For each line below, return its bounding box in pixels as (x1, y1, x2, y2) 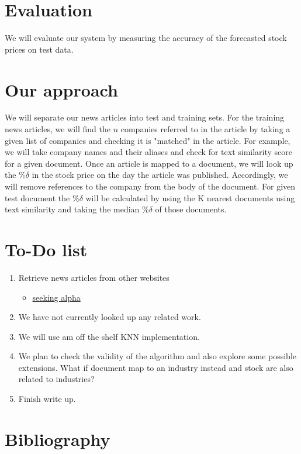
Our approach (5, 77, 118, 101)
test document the (5, 191, 70, 204)
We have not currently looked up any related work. (18, 311, 201, 323)
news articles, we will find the (5, 123, 111, 135)
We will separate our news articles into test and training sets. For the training (5, 111, 285, 123)
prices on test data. (5, 43, 74, 55)
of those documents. (155, 203, 227, 215)
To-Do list (5, 237, 88, 261)
